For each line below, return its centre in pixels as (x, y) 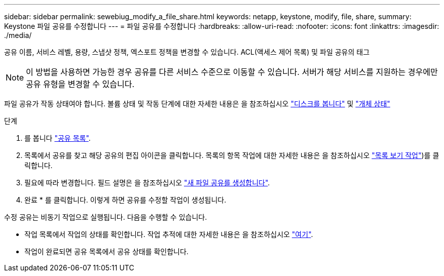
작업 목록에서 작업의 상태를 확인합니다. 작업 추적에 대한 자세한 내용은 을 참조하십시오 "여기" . (169, 234)
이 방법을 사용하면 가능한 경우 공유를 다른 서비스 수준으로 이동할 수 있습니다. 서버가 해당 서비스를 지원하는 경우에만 (232, 72)
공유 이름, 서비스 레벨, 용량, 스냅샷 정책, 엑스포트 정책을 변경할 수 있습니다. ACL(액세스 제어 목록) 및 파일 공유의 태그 (187, 52)
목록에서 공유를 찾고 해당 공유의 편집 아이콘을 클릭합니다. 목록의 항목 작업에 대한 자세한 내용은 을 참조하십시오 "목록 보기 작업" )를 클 (232, 155)
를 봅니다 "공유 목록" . (58, 138)
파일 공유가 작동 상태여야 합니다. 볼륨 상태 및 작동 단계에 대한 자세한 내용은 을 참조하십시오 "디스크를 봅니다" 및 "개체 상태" (197, 104)
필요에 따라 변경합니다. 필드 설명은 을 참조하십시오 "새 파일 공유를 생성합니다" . (147, 183)
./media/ (18, 35)
